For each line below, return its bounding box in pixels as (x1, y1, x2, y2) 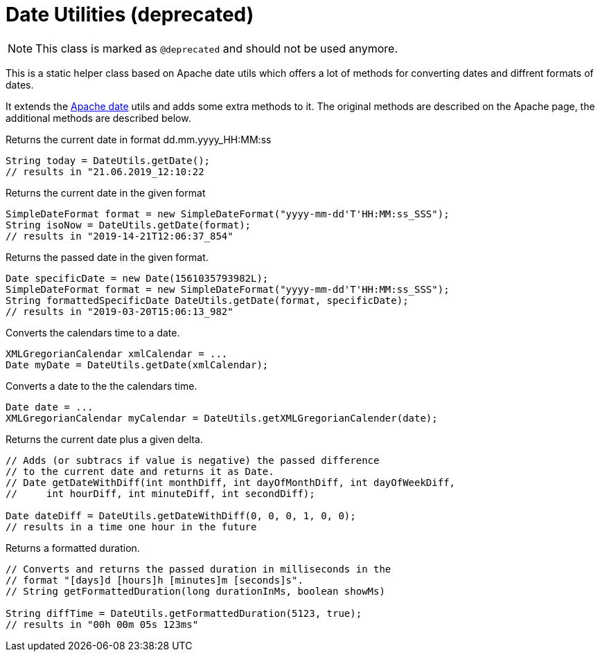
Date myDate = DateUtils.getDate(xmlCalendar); (6, 359, 269, 370)
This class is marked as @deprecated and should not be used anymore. (35, 41, 398, 55)
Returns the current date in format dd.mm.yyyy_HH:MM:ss (6, 133, 272, 145)
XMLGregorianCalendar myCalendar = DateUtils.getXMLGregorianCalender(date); (6, 412, 438, 424)
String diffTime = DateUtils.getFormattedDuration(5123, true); (6, 607, 362, 619)
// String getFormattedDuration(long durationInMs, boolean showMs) (6, 585, 385, 597)
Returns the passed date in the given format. (6, 251, 209, 263)
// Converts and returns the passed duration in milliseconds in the (6, 563, 391, 575)
